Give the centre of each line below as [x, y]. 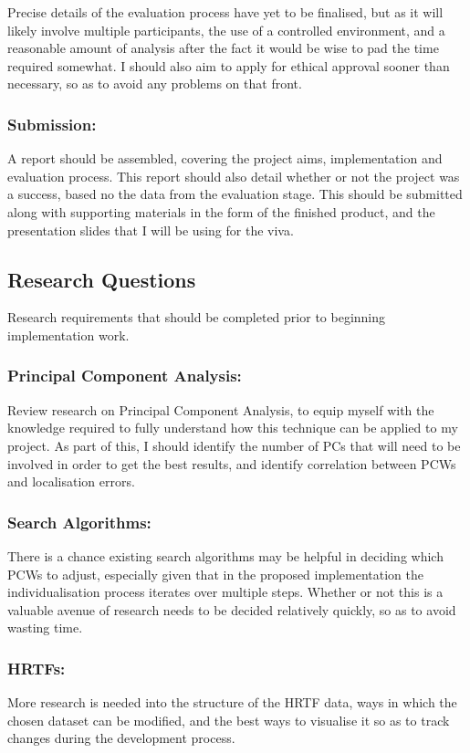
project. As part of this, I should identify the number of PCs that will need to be [234, 445]
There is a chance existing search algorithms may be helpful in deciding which [225, 555]
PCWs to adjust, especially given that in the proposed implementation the [215, 574]
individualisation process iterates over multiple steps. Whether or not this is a [225, 592]
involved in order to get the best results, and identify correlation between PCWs [232, 463]
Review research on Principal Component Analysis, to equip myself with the [221, 409]
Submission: [52, 124]
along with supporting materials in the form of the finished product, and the [221, 211]
